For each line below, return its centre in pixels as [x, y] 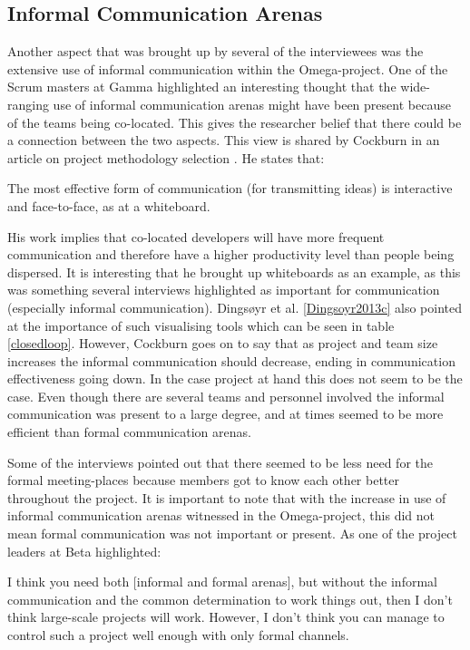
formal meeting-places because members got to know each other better [203, 480]
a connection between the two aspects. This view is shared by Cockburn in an [224, 140]
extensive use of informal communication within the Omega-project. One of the [228, 68]
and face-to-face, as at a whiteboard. [109, 205]
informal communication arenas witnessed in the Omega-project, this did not [221, 515]
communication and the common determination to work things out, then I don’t [230, 599]
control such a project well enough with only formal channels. [178, 635]
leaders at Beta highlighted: [84, 551]
